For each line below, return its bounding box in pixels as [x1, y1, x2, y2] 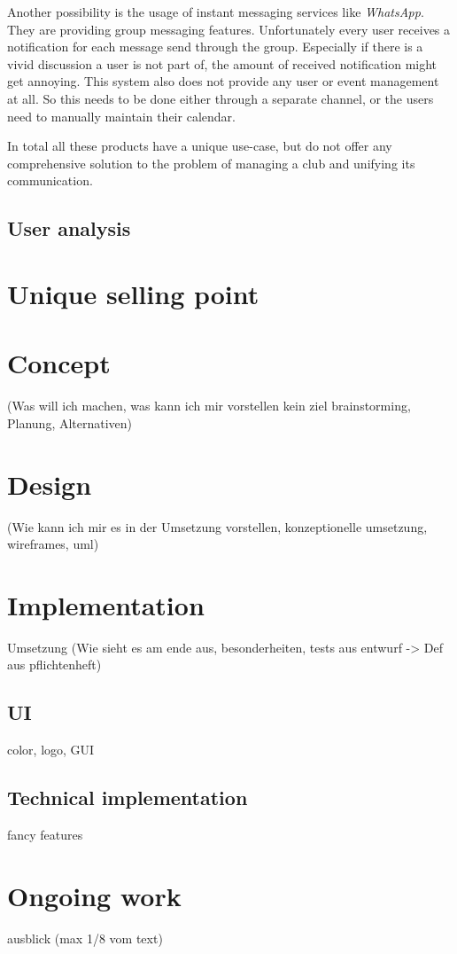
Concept [7, 345, 111, 381]
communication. [7, 171, 93, 190]
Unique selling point [7, 275, 259, 311]
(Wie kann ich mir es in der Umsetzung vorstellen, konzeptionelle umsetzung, [7, 517, 428, 536]
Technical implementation [7, 784, 248, 811]
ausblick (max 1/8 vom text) [7, 928, 163, 947]
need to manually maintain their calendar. [7, 106, 236, 125]
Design [7, 465, 92, 502]
